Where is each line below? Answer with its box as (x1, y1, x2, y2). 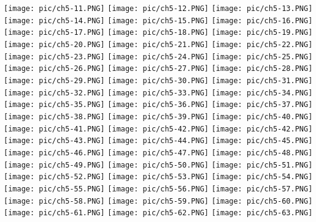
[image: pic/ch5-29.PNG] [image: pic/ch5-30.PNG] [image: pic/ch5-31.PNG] (4, 76, 313, 85)
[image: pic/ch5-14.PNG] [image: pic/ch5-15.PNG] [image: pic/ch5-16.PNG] (4, 16, 313, 25)
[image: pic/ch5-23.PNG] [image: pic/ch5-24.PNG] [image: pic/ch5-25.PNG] (4, 52, 313, 61)
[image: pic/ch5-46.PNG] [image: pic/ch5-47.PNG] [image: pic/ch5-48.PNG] (4, 148, 313, 157)
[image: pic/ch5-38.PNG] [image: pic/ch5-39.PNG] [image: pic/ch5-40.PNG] (4, 112, 313, 121)
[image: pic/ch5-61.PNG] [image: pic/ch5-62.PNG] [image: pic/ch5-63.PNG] (4, 209, 313, 218)
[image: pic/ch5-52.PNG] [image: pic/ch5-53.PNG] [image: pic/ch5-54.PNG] (4, 172, 313, 182)
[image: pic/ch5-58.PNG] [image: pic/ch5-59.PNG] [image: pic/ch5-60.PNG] (4, 196, 313, 205)
